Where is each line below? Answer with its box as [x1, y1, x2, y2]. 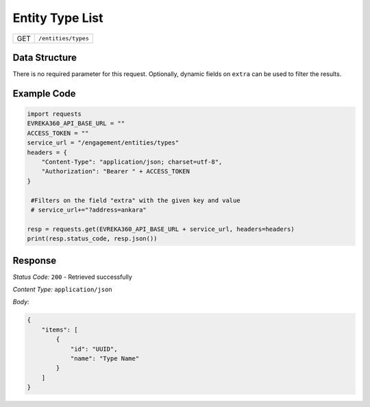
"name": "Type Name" [70, 354, 140, 362]
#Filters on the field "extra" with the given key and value [31, 196, 241, 204]
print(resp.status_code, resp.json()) [27, 235, 158, 243]
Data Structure [12, 51, 77, 63]
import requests [27, 110, 82, 118]
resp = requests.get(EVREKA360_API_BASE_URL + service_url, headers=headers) [27, 225, 295, 233]
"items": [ [41, 325, 78, 334]
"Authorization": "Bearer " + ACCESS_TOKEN [41, 168, 190, 175]
